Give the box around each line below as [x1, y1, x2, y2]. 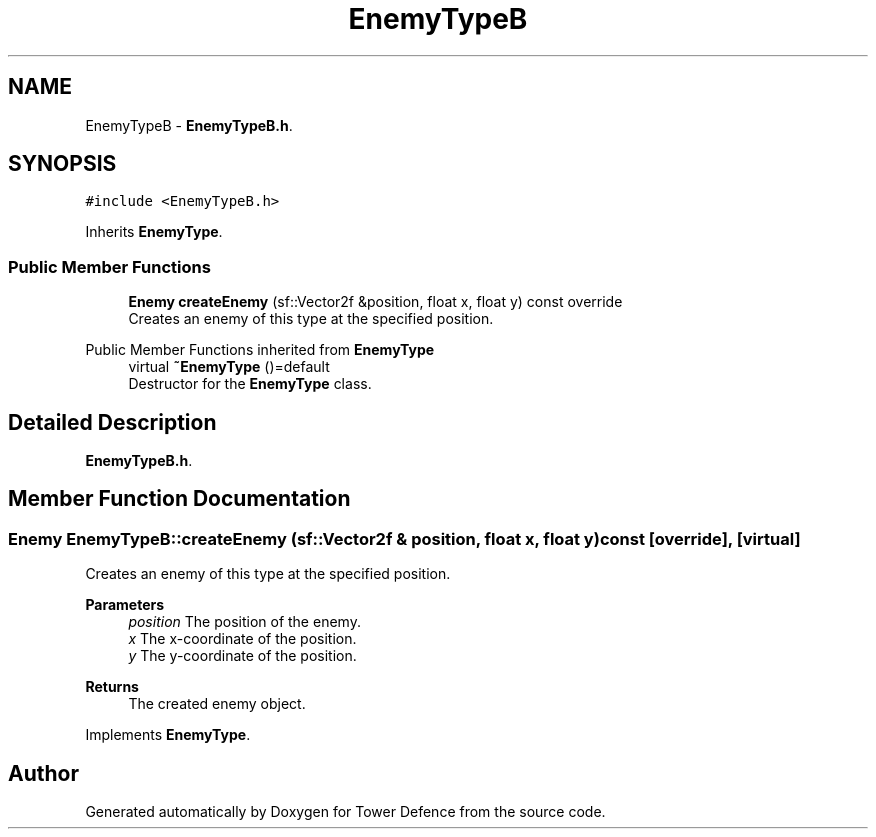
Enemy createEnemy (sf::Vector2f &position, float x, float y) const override [128, 293, 623, 311]
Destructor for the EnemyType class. [128, 375, 372, 393]
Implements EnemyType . [85, 726, 251, 744]
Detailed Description [8, 409, 217, 435]
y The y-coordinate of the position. [128, 647, 357, 665]
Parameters [85, 596, 165, 614]
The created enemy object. [128, 695, 306, 713]
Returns [85, 678, 139, 696]
